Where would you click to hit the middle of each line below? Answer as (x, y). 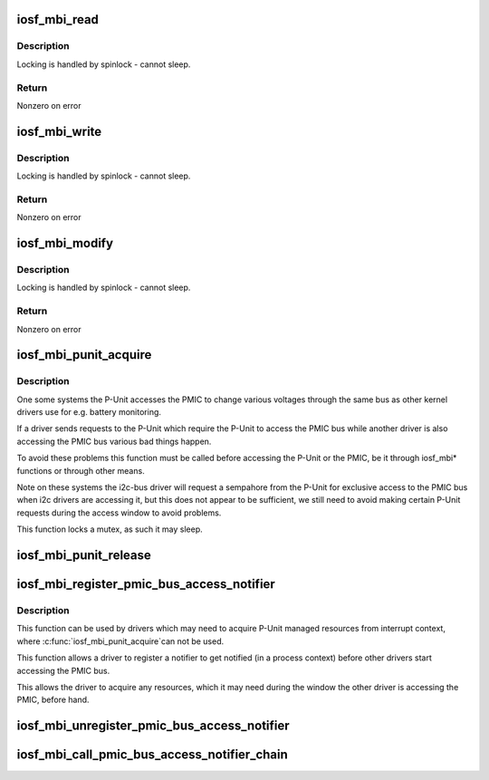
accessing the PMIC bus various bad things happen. (114, 441)
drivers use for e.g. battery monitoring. (89, 412)
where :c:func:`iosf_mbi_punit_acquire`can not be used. (120, 641)
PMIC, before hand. (53, 700)
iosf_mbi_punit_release (84, 555)
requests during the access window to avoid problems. (119, 513)
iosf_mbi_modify (65, 243)
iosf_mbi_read (58, 19)
